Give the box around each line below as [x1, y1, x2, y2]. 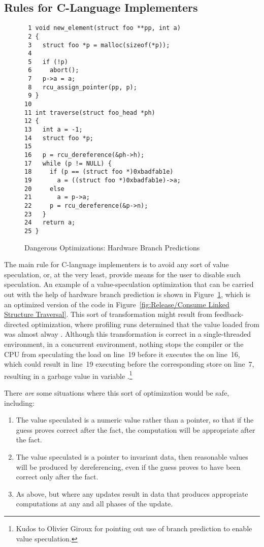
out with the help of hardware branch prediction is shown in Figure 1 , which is [4, 288, 251, 299]
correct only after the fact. [16, 471, 98, 482]
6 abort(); [28, 67, 79, 74]
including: [4, 397, 35, 408]
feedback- [214, 309, 244, 319]
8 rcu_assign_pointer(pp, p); [28, 83, 137, 91]
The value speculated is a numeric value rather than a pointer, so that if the [16, 414, 254, 425]
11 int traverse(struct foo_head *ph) [24, 109, 155, 116]
